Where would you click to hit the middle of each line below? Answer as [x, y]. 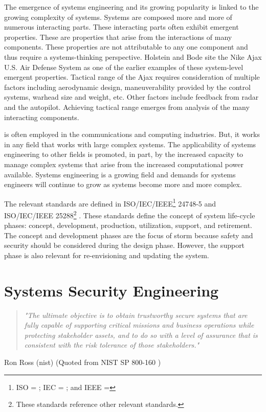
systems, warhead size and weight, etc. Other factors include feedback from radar [131, 97]
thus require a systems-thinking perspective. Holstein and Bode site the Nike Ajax [133, 56]
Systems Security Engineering [112, 290]
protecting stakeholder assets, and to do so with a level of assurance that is [141, 335]
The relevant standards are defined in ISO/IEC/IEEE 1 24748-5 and [110, 202]
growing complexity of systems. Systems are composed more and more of [118, 17]
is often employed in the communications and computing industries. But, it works [132, 134]
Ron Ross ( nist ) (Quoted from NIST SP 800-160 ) [83, 362]
